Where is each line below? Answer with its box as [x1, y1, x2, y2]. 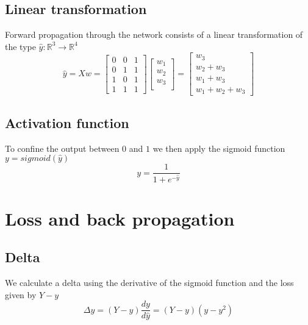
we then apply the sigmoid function [152, 141, 285, 154]
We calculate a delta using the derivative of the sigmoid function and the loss [5, 276, 294, 289]
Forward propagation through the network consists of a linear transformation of [5, 28, 303, 41]
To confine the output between [5, 141, 120, 154]
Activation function [5, 113, 129, 132]
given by [5, 288, 37, 301]
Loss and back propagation [5, 205, 235, 230]
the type [5, 40, 36, 52]
